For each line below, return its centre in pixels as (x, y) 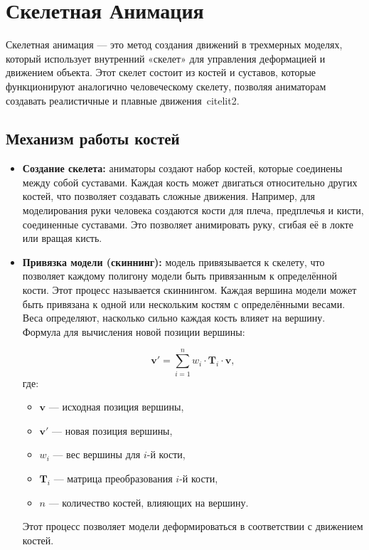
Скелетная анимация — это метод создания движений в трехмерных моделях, (174, 44)
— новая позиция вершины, (112, 430)
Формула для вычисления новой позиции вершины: (134, 331)
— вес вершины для (97, 454)
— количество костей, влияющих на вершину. (149, 502)
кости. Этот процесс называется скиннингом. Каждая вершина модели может (189, 290)
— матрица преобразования (113, 478)
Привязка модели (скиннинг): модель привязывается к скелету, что (173, 261)
